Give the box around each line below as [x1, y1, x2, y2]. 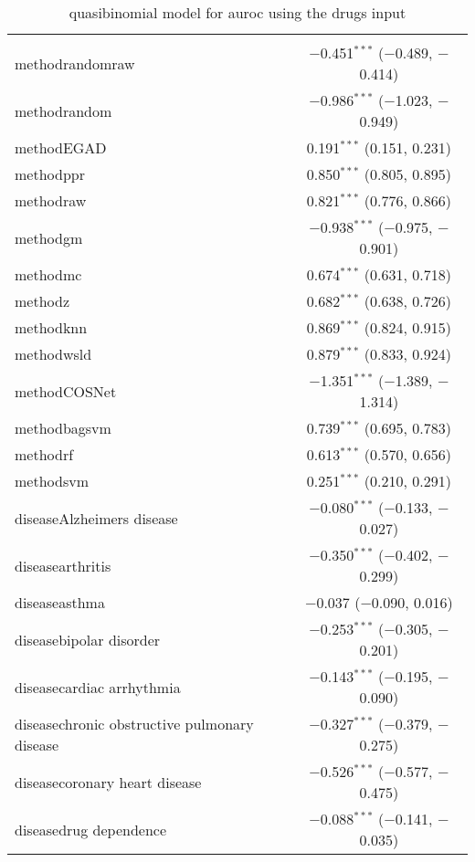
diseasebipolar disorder [15, 628, 161, 650]
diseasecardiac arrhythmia [15, 676, 181, 698]
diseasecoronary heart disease [15, 771, 202, 793]
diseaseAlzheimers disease [15, 507, 178, 529]
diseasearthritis [15, 554, 111, 576]
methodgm [15, 226, 83, 248]
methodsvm [15, 470, 89, 491]
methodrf [15, 444, 74, 465]
